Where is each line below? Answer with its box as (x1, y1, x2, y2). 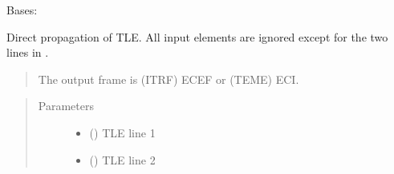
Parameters (38, 97, 94, 114)
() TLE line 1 (89, 124, 156, 140)
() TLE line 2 (89, 151, 156, 168)
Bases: (6, 2, 38, 18)
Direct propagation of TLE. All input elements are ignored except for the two (6, 28, 388, 45)
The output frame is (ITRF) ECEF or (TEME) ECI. (38, 70, 299, 87)
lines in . (6, 44, 49, 61)
